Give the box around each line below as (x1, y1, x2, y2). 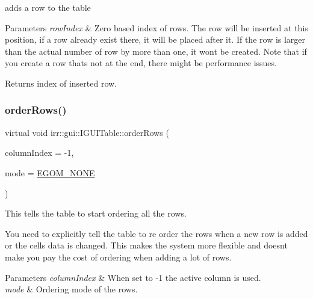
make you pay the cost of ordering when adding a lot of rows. (5, 250, 232, 263)
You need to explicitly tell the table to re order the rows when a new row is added (5, 227, 308, 239)
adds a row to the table (5, 1, 91, 13)
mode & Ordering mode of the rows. (5, 283, 138, 295)
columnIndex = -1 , (5, 146, 74, 159)
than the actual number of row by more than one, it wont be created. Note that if (5, 45, 307, 57)
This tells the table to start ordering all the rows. (5, 207, 187, 220)
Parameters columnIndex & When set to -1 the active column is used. (5, 271, 261, 283)
